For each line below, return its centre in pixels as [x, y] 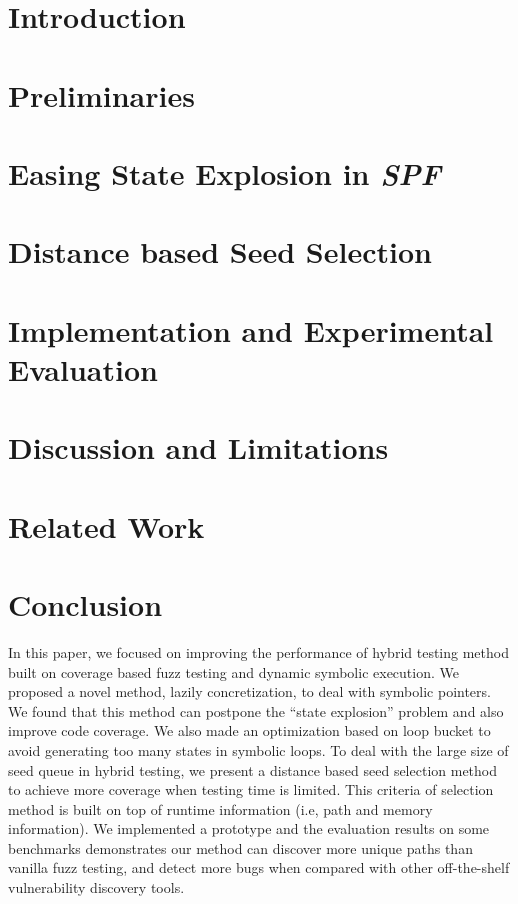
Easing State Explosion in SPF [224, 173]
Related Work [106, 525]
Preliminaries [101, 94]
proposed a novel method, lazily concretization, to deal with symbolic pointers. [249, 691]
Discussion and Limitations [198, 447]
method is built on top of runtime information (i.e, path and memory [220, 808]
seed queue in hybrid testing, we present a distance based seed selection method [253, 769]
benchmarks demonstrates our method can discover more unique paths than [240, 847]
